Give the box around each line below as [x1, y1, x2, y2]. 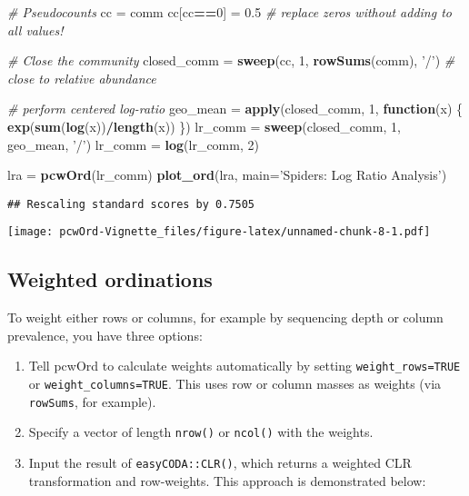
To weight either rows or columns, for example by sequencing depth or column [7, 308, 444, 327]
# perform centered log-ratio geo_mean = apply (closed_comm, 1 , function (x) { [7, 99, 464, 118]
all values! [7, 20, 64, 39]
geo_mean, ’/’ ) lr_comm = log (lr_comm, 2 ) [7, 134, 259, 154]
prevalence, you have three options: [7, 325, 203, 344]
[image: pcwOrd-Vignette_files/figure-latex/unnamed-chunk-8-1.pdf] [7, 225, 431, 239]
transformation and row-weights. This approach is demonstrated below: [28, 471, 426, 490]
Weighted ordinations [7, 265, 213, 293]
